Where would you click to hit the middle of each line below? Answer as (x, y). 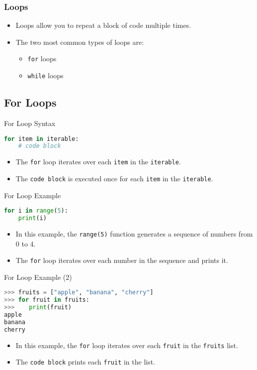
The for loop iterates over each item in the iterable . (98, 162)
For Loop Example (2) (38, 277)
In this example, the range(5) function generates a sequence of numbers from (134, 233)
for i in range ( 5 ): (36, 211)
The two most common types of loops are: (80, 42)
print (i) (32, 218)
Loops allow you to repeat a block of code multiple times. (103, 25)
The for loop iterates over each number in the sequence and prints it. (122, 260)
